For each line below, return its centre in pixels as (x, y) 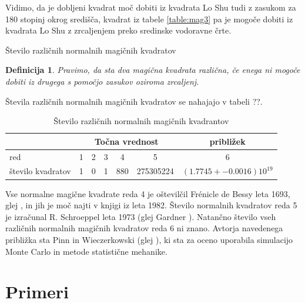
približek (227, 141)
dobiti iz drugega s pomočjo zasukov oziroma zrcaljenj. (102, 81)
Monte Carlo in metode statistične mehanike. (86, 251)
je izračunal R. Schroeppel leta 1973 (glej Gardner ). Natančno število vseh (141, 216)
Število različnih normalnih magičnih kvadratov (91, 50)
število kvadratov (40, 171)
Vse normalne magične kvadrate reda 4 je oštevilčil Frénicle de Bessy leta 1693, (148, 193)
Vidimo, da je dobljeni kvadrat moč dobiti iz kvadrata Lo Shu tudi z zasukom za (151, 7)
